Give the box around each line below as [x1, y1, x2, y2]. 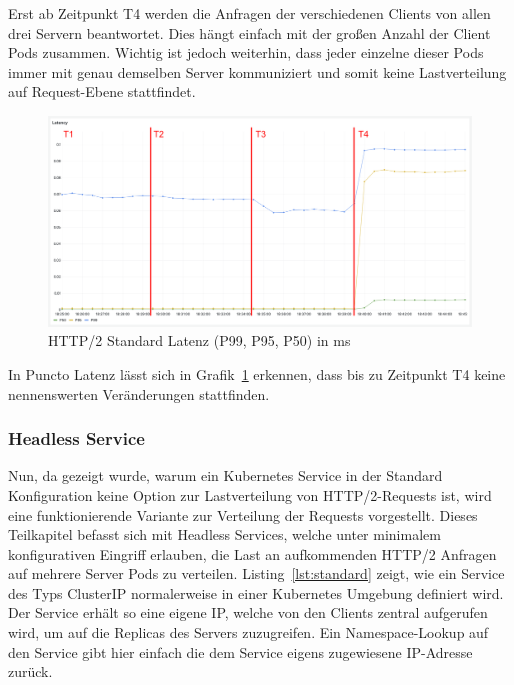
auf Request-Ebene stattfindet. [8, 81, 196, 102]
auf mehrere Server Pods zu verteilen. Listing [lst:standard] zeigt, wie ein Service [8, 563, 505, 584]
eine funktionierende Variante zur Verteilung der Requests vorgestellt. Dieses [8, 504, 478, 525]
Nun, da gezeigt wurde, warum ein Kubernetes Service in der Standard [8, 465, 443, 486]
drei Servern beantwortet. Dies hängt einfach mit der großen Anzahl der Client [8, 22, 491, 43]
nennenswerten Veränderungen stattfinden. [8, 383, 270, 404]
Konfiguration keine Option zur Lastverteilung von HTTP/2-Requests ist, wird [8, 484, 492, 505]
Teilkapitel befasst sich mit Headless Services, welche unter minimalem [8, 524, 441, 545]
